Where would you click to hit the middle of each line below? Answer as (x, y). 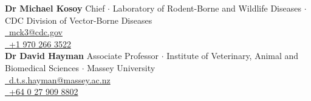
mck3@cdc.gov (36, 32)
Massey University (121, 67)
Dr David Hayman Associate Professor (82, 56)
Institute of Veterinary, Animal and (233, 56)
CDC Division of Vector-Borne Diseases (79, 20)
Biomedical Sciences (42, 67)
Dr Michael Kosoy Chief (55, 8)
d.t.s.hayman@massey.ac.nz (60, 79)
